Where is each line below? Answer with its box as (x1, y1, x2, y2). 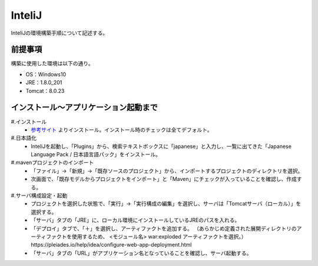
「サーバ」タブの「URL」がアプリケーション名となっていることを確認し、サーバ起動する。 (31, 250, 252, 257)
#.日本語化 (11, 134, 37, 142)
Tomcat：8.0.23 (25, 87, 65, 94)
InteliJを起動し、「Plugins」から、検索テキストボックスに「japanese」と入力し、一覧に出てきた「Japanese (31, 143, 291, 150)
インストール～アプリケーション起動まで (11, 103, 158, 113)
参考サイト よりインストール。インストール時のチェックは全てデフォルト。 (31, 126, 213, 133)
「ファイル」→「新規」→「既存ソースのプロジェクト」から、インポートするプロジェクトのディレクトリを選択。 (31, 167, 303, 174)
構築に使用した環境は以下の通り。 (11, 60, 94, 67)
